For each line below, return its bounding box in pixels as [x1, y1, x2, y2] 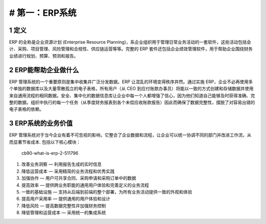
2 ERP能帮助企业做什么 [9, 65, 79, 74]
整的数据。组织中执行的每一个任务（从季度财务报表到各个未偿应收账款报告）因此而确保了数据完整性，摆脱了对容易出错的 [9, 99, 255, 105]
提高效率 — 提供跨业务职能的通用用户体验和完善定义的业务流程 [21, 182, 149, 188]
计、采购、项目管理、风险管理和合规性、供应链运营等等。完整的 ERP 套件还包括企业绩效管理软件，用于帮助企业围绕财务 [9, 46, 253, 52]
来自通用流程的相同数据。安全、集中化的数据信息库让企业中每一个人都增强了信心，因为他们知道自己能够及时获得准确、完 [9, 93, 255, 98]
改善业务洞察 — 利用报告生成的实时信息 [21, 161, 102, 167]
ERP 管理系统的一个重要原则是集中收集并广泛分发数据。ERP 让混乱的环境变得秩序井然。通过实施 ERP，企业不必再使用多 [9, 79, 253, 85]
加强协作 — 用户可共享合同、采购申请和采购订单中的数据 [21, 175, 136, 181]
